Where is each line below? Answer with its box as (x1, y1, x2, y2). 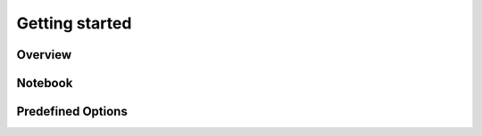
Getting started (16, 13, 132, 33)
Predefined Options (16, 104, 129, 119)
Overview (16, 47, 72, 62)
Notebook (16, 76, 73, 91)
